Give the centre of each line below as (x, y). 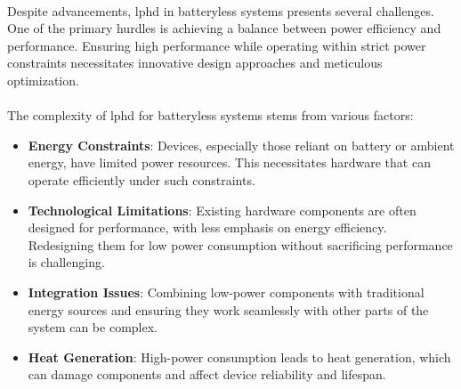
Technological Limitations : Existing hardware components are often (222, 210)
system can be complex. (93, 327)
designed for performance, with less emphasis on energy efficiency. (207, 227)
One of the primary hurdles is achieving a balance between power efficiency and (224, 28)
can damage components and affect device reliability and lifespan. (207, 374)
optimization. (43, 80)
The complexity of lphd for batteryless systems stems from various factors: (210, 115)
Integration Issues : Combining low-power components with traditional (226, 292)
